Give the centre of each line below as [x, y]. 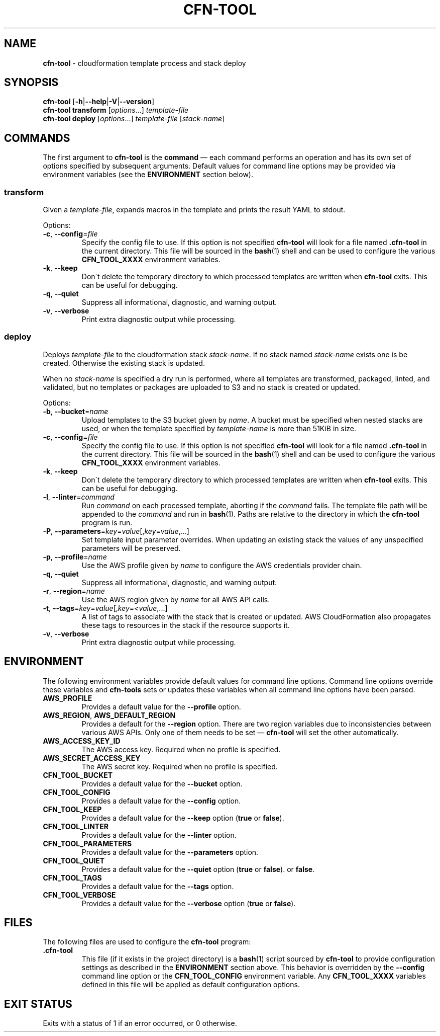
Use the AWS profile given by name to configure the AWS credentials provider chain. [222, 565]
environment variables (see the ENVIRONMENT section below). [148, 175]
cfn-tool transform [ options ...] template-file [116, 110]
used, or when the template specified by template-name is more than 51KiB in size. [219, 428]
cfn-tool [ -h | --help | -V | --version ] [99, 102]
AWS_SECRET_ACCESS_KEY [92, 758]
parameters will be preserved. [131, 548]
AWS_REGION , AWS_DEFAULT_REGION [109, 715]
